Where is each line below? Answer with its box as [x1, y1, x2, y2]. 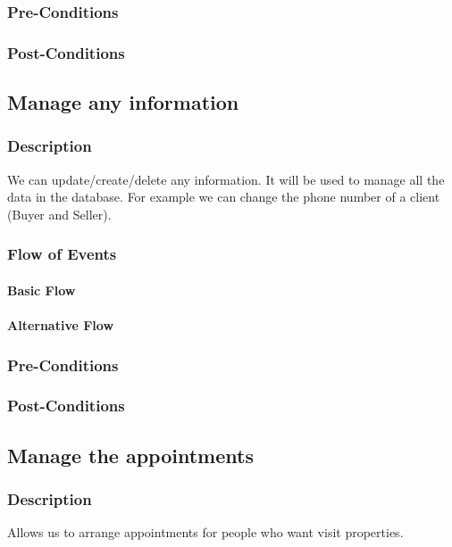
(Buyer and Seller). [7, 204, 112, 223]
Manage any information [7, 88, 239, 116]
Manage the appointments [7, 441, 254, 468]
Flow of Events [7, 243, 117, 265]
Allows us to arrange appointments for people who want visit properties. [7, 523, 404, 542]
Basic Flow [7, 280, 76, 299]
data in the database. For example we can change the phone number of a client [7, 187, 440, 206]
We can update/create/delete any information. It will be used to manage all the [7, 170, 445, 188]
